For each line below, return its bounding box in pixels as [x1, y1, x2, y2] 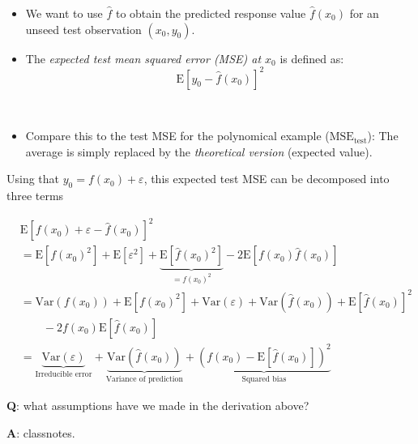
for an [349, 5, 379, 21]
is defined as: [279, 49, 344, 66]
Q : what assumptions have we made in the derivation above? [6, 396, 309, 413]
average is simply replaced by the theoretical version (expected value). [25, 143, 373, 160]
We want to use [25, 5, 103, 21]
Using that [6, 170, 60, 187]
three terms [6, 187, 64, 204]
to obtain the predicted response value [115, 5, 306, 21]
